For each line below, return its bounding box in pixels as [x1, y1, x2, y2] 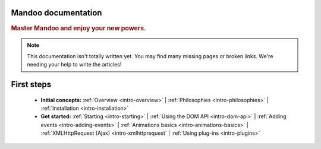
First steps [11, 79, 52, 89]
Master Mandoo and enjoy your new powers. [11, 24, 146, 32]
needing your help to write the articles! [27, 61, 122, 68]
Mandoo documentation [11, 8, 102, 18]
